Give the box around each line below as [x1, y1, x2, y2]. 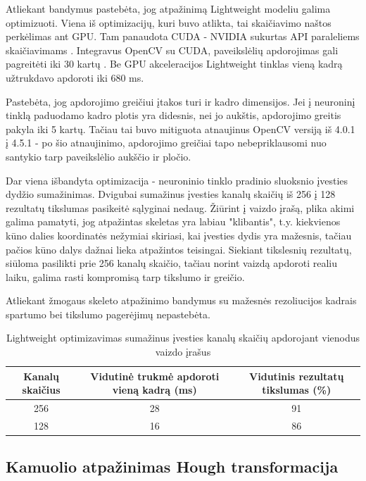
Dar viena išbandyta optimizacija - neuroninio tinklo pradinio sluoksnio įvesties [6, 173, 348, 187]
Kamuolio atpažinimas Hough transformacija [6, 456, 339, 477]
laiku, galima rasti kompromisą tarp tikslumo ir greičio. [6, 269, 245, 284]
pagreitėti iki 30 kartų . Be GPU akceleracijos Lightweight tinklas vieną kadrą [6, 56, 343, 71]
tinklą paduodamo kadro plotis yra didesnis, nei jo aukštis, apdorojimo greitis [6, 108, 341, 123]
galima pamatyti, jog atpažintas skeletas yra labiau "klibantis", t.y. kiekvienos [6, 214, 341, 229]
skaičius [22, 382, 61, 397]
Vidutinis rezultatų [249, 368, 344, 383]
